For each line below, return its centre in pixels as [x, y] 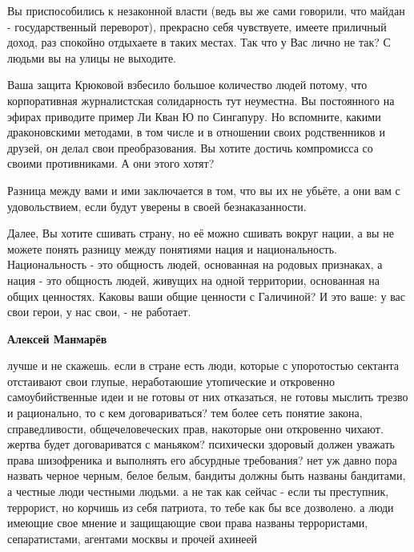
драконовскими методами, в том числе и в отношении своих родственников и [196, 132]
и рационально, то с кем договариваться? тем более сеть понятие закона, [185, 413]
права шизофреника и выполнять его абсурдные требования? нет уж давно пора [202, 459]
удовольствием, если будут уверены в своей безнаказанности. [157, 206]
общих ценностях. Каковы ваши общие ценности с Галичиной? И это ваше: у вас [207, 296]
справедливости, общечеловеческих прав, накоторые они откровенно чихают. [195, 428]
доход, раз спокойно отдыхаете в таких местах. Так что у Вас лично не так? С [199, 42]
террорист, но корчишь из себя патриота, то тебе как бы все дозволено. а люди [201, 507]
